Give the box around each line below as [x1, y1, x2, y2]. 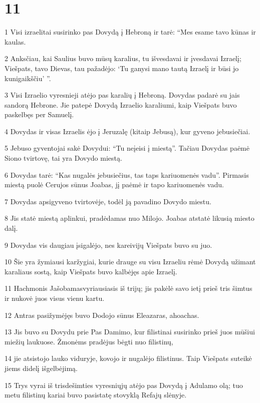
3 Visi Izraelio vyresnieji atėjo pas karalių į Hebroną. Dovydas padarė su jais [5, 90, 240, 100]
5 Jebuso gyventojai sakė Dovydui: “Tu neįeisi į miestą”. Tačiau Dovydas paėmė [5, 143, 249, 153]
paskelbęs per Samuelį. [5, 109, 74, 120]
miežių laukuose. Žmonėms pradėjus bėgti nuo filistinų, [5, 336, 173, 346]
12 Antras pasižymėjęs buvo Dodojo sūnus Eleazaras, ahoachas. [5, 309, 199, 320]
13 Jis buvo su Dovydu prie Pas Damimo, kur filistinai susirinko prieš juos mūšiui [5, 326, 255, 337]
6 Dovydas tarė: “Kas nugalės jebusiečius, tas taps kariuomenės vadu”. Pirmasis [5, 169, 249, 180]
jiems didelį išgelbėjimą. [5, 362, 78, 373]
